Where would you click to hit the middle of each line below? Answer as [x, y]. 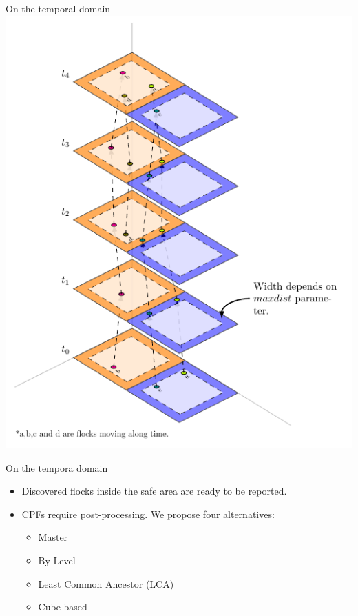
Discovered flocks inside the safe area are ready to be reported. [154, 491]
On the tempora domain [57, 467]
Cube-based [63, 607]
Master [53, 537]
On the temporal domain [58, 8]
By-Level [57, 560]
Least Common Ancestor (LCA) [106, 583]
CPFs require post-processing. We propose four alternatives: [148, 514]
